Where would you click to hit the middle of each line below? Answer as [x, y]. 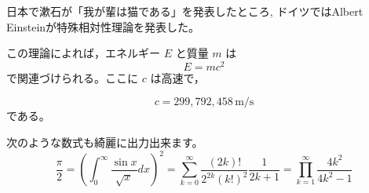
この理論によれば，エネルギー [83, 53]
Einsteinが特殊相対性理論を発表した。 [103, 26]
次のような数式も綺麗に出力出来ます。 [105, 142]
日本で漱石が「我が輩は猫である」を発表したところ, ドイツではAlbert [185, 11]
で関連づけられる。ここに [72, 77]
